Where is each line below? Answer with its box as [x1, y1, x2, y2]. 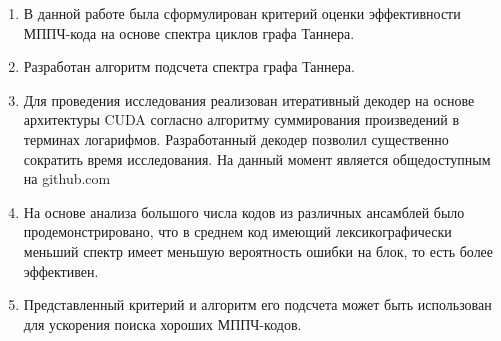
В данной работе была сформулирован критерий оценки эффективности [23, 3, 461, 23]
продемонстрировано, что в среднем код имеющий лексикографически [23, 221, 452, 242]
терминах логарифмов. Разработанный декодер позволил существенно [23, 128, 449, 149]
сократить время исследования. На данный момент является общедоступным [23, 148, 491, 169]
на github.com [23, 168, 111, 189]
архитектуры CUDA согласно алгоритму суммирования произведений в [23, 109, 460, 130]
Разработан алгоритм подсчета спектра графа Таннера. [23, 56, 355, 77]
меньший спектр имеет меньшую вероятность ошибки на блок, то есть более [23, 240, 494, 261]
